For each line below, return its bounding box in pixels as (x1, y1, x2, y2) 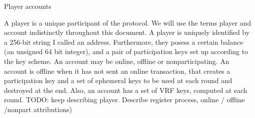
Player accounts (4, 1, 51, 11)
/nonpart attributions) (4, 104, 72, 114)
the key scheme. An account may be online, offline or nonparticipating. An (4, 56, 229, 66)
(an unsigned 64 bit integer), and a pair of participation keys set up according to (4, 46, 248, 57)
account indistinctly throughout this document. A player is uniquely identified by (4, 27, 250, 37)
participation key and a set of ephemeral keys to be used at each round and (4, 75, 232, 86)
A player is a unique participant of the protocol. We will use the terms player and (4, 17, 251, 28)
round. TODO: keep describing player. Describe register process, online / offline (4, 94, 245, 105)
